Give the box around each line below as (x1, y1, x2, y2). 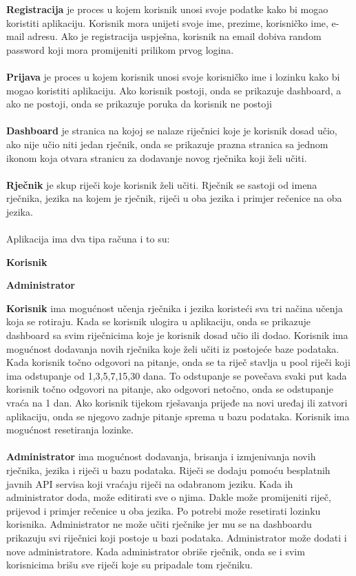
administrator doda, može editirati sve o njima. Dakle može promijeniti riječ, (6, 490, 331, 504)
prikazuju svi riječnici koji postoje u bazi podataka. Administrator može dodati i (6, 530, 347, 544)
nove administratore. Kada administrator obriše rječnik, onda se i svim (6, 544, 305, 558)
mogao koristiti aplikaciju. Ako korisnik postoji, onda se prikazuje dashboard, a (6, 83, 342, 97)
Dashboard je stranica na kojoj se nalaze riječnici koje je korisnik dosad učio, (6, 123, 337, 138)
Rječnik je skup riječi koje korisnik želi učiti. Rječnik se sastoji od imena (6, 177, 317, 192)
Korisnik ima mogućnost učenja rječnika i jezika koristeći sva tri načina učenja (6, 300, 343, 315)
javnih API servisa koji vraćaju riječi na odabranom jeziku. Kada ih (6, 476, 293, 491)
